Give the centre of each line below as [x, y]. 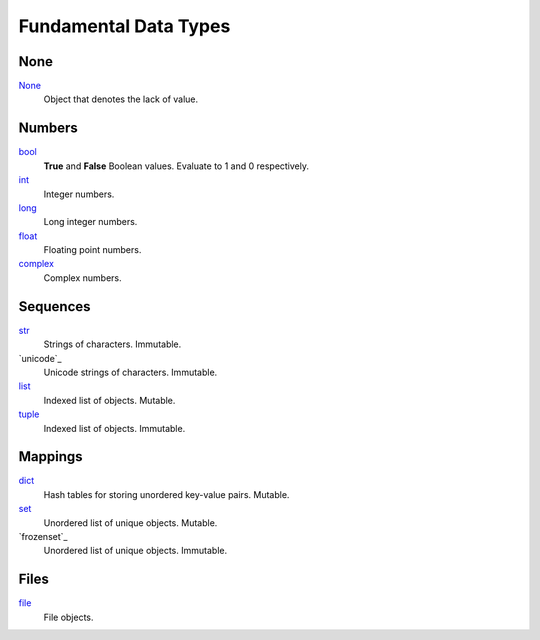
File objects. [68, 617]
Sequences [54, 306]
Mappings [51, 456]
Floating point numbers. [92, 250]
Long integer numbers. [90, 222]
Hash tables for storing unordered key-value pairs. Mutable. [166, 494]
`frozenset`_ [43, 536]
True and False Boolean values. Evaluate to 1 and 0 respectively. [176, 166]
